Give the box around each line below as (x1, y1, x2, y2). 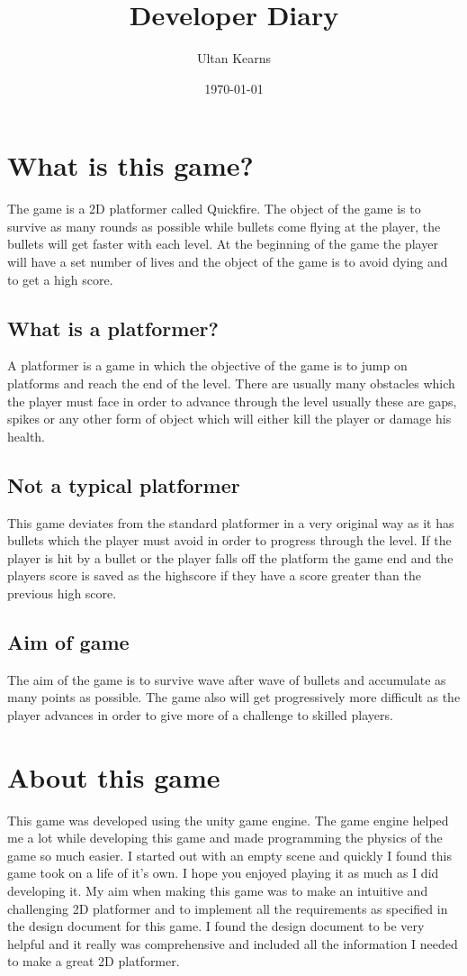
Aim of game (7, 627, 130, 655)
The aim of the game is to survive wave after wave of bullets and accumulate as (7, 670, 446, 689)
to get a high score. (7, 269, 113, 288)
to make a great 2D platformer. (7, 952, 180, 971)
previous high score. (7, 583, 117, 602)
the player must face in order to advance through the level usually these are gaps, (7, 391, 457, 410)
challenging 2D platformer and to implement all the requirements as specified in (7, 898, 448, 917)
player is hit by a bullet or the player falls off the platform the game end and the (7, 548, 454, 567)
